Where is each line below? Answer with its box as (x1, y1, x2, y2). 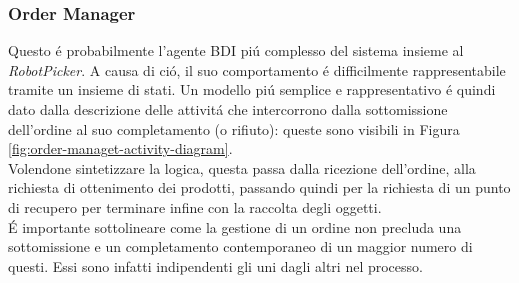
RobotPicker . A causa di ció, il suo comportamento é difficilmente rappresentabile (8, 59, 506, 80)
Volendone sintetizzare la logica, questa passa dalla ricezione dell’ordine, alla (8, 157, 476, 178)
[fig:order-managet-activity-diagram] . (8, 138, 233, 159)
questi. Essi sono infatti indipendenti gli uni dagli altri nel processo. (8, 255, 423, 276)
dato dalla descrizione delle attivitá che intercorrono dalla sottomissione (8, 99, 448, 119)
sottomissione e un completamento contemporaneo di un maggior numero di (8, 236, 473, 257)
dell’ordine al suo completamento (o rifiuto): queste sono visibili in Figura (8, 118, 460, 139)
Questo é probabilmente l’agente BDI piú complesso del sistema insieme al (8, 40, 464, 61)
